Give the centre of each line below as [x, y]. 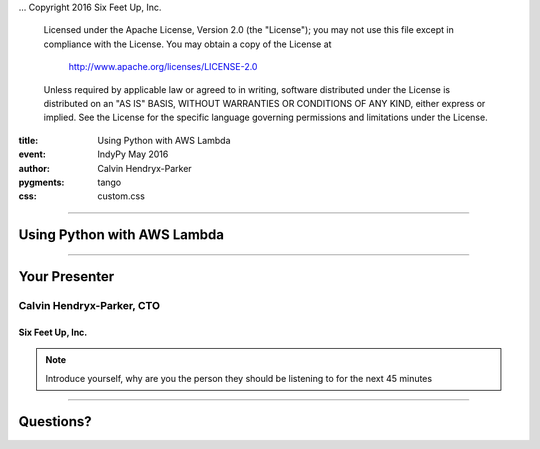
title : [28, 140]
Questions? [55, 421]
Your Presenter [66, 276]
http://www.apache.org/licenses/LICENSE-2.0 [163, 67]
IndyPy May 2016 [133, 154]
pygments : [41, 182]
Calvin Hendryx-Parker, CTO [89, 306]
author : [34, 168]
